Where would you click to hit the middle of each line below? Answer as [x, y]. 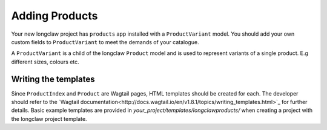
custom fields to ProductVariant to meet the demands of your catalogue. [105, 42]
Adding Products [54, 16]
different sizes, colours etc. [45, 62]
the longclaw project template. [49, 119]
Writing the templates [53, 79]
